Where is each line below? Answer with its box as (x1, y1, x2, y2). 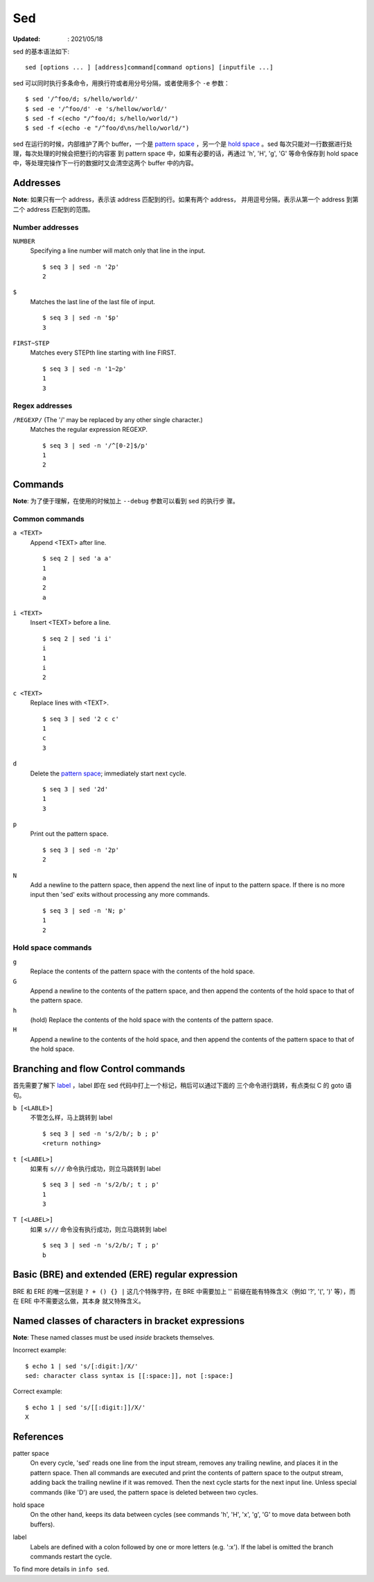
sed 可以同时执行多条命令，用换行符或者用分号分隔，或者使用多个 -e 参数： (12, 78, 230, 87)
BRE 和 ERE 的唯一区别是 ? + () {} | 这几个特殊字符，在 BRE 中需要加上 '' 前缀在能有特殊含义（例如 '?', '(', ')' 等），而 (12, 1287, 356, 1295)
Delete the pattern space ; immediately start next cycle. (30, 769, 187, 777)
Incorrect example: (12, 1346, 67, 1354)
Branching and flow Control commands (12, 1063, 186, 1075)
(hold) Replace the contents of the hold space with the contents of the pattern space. (30, 1016, 274, 1024)
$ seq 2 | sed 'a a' (42, 555, 112, 562)
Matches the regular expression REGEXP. (30, 426, 148, 434)
